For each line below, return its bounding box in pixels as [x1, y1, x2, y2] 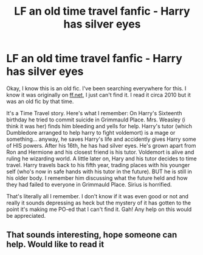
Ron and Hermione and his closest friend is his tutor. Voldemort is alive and [6, 148, 194, 156]
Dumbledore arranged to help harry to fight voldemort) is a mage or [6, 129, 176, 136]
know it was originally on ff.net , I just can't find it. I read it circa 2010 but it [6, 91, 191, 98]
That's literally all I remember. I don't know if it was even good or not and [6, 192, 189, 199]
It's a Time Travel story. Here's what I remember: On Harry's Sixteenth [6, 109, 182, 117]
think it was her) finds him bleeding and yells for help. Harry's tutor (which [6, 122, 193, 129]
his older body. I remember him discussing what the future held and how [6, 174, 188, 181]
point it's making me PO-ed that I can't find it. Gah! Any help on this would [6, 206, 192, 213]
